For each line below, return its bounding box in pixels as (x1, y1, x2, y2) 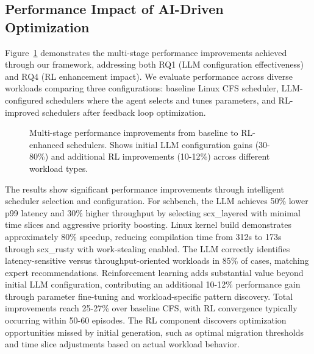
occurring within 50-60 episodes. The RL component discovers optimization (5, 314, 287, 327)
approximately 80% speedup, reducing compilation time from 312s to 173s (5, 230, 282, 242)
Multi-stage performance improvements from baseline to (29, 126, 238, 139)
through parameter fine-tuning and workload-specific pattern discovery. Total (5, 289, 293, 302)
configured (5, 93, 44, 106)
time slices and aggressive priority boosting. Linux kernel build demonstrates (5, 218, 291, 231)
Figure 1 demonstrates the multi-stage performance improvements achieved (5, 46, 287, 58)
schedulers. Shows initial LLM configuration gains (66, 138, 252, 150)
